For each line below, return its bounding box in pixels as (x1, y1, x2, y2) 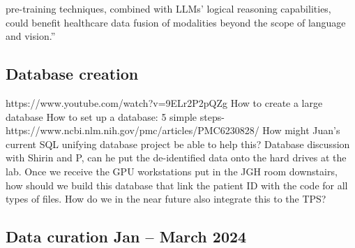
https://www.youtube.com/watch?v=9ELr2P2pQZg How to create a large (6, 95, 323, 110)
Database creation (6, 63, 139, 85)
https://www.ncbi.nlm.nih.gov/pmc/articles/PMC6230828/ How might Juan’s (6, 123, 340, 138)
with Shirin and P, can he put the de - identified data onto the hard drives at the (6, 150, 347, 165)
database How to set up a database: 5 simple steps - (6, 109, 225, 124)
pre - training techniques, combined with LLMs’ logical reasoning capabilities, (6, 1, 331, 15)
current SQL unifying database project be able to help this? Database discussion (6, 136, 350, 151)
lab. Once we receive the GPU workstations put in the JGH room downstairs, (6, 163, 338, 178)
